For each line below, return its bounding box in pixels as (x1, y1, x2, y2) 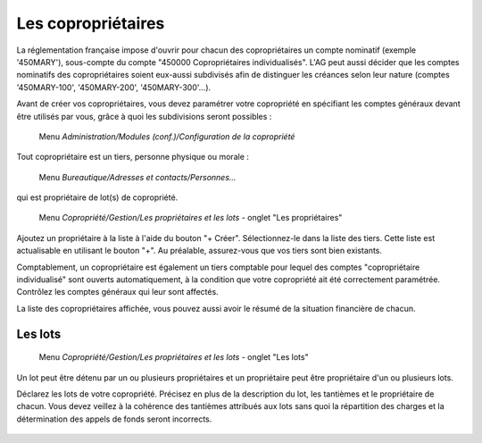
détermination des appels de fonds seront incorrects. (16, 414, 212, 424)
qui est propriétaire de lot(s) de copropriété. (16, 192, 179, 203)
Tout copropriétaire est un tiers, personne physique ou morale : (16, 152, 250, 163)
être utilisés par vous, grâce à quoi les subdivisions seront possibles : (16, 111, 272, 121)
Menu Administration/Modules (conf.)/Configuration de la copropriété (38, 130, 295, 142)
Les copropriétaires (16, 13, 165, 33)
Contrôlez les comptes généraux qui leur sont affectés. (16, 287, 219, 297)
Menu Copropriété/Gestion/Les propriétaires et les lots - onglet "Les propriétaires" (38, 213, 343, 223)
